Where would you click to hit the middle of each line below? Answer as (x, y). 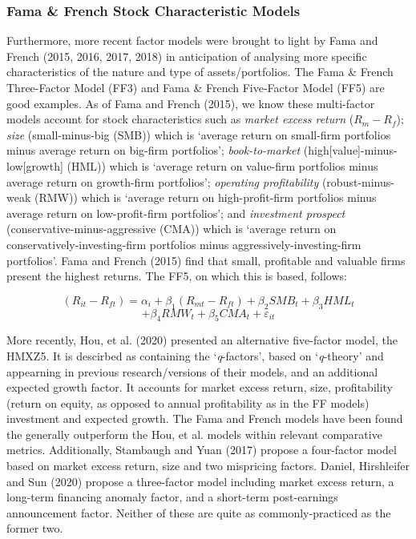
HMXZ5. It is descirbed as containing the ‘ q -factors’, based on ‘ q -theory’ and (195, 355)
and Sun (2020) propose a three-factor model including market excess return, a (200, 481)
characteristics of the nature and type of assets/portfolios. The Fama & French (200, 72)
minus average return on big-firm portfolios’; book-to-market (153, 150)
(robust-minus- (358, 181)
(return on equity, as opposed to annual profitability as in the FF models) (188, 402)
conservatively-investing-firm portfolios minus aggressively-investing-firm (184, 244)
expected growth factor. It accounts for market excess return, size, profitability (200, 387)
